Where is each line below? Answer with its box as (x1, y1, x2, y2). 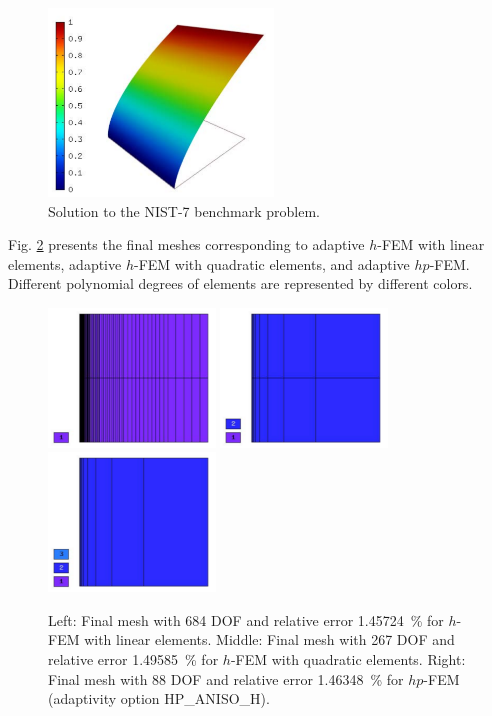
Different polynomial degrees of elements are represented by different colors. (8, 273, 473, 294)
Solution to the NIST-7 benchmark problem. (48, 200, 320, 221)
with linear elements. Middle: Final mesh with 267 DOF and (84, 629, 455, 650)
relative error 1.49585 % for (48, 648, 219, 669)
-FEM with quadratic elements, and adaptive (133, 253, 410, 274)
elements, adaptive (8, 253, 122, 274)
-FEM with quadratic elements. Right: (230, 648, 466, 669)
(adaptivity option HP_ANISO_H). (48, 688, 270, 709)
